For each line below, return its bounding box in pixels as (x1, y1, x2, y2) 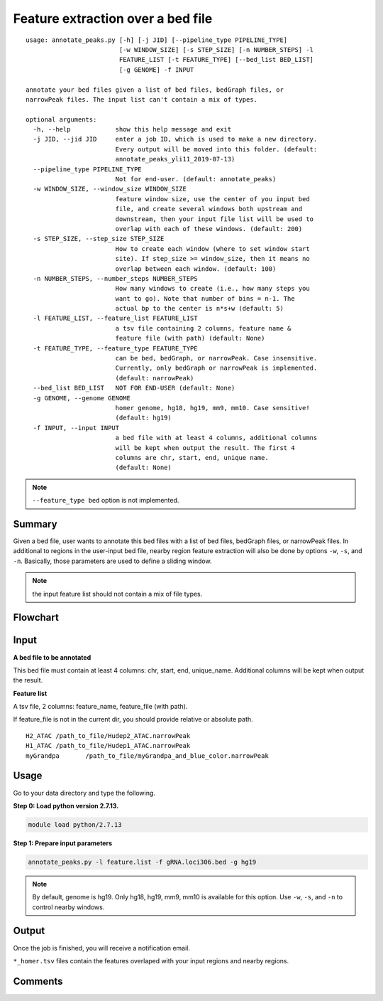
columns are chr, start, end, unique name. (115, 454, 269, 461)
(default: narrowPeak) (115, 374, 194, 382)
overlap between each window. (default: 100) (115, 264, 277, 273)
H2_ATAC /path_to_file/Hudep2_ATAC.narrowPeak (26, 732, 191, 739)
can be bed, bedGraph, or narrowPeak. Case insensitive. (115, 354, 318, 363)
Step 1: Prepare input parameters (13, 839, 113, 847)
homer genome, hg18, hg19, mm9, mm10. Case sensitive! (115, 404, 310, 412)
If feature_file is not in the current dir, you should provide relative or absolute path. (13, 715, 253, 724)
